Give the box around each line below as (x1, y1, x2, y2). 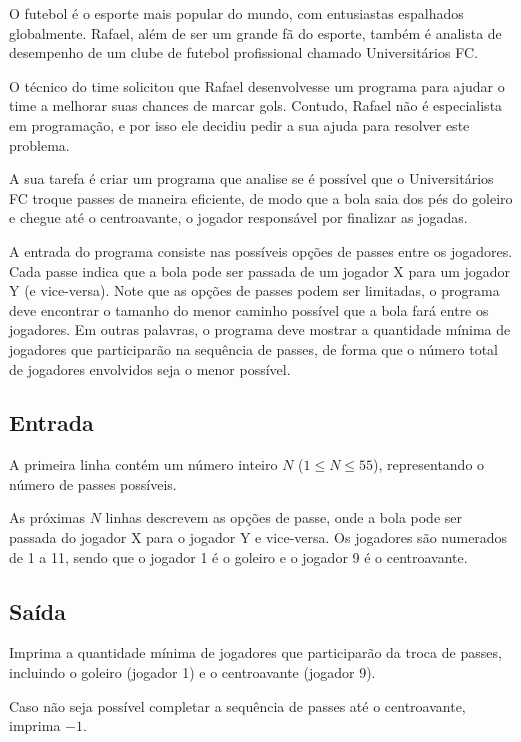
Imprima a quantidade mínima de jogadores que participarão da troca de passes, (9, 642, 502, 663)
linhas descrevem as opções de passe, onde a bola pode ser (105, 507, 462, 528)
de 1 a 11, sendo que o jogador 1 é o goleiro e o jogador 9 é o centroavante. (9, 546, 468, 567)
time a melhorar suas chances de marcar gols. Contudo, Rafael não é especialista (9, 95, 503, 116)
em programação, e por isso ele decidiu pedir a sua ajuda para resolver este (9, 114, 470, 135)
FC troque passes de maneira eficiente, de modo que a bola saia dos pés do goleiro (9, 187, 513, 208)
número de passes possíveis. (9, 473, 177, 494)
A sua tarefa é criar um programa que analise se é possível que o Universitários (9, 168, 494, 189)
